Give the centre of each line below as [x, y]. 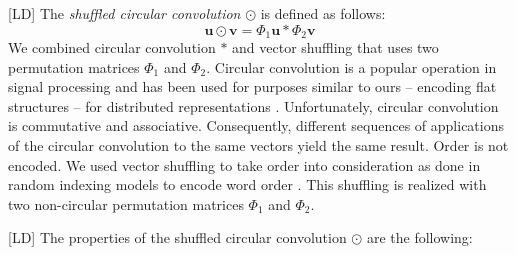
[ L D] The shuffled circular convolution [124, 13]
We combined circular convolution [112, 47]
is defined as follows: [323, 13]
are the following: [419, 237]
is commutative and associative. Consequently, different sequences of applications [256, 125]
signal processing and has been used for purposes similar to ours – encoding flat [252, 86]
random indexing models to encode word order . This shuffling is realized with [247, 184]
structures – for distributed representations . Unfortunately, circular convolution [253, 105]
